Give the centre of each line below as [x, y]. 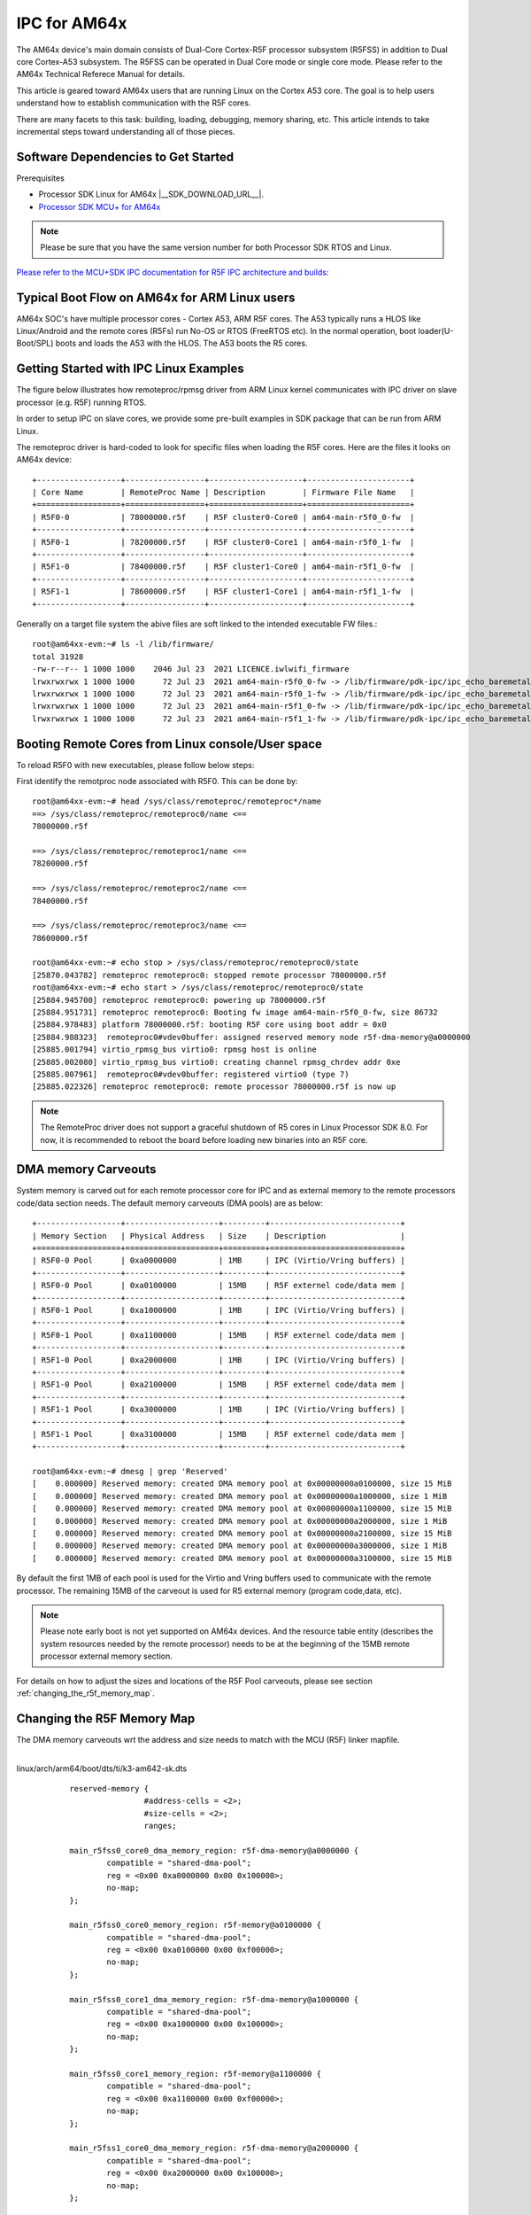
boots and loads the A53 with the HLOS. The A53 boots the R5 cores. [181, 343]
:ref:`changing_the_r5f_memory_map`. [85, 1693]
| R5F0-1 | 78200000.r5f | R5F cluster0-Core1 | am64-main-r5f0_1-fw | [223, 542]
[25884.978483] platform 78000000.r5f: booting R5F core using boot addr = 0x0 [209, 1025]
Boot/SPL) [35, 343]
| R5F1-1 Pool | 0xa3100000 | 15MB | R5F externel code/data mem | [219, 1434]
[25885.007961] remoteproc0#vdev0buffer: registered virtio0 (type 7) [191, 1074]
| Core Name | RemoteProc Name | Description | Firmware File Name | [223, 493]
